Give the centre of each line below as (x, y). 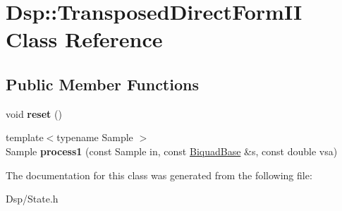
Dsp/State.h (32, 199)
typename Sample (95, 137)
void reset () (34, 113)
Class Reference (84, 39)
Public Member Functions (102, 84)
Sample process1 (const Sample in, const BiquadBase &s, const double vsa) (172, 151)
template (25, 137)
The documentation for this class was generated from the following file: (159, 175)
